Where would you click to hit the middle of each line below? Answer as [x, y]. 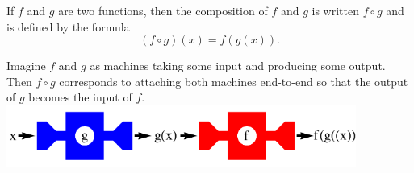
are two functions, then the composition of [163, 10]
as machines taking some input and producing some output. [238, 66]
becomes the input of [80, 97]
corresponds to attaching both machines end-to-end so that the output [234, 81]
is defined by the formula [68, 26]
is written [335, 10]
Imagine [26, 66]
